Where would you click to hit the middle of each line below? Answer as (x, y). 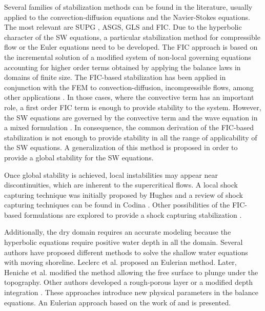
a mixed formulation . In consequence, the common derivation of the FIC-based (129, 127)
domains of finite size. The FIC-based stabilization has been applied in (115, 77)
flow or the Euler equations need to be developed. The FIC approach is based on (131, 47)
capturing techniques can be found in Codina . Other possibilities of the (117, 205)
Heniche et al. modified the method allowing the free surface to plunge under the (131, 272)
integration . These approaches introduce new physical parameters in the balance (131, 292)
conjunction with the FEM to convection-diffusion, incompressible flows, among (129, 87)
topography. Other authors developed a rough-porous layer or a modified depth (129, 282)
